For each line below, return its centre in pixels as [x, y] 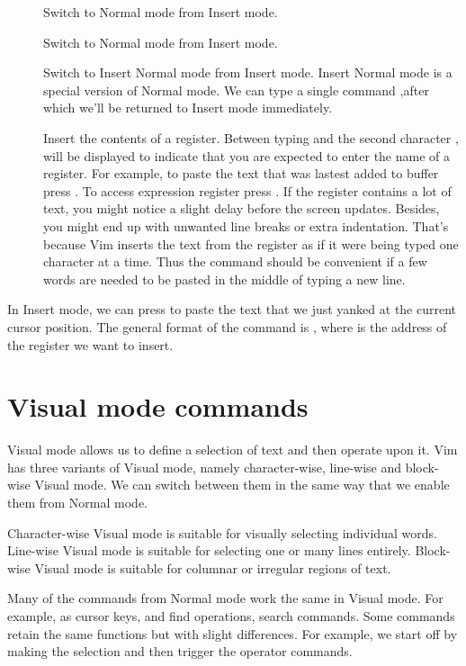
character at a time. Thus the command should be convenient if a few [235, 261]
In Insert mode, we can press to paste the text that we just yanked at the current [232, 309]
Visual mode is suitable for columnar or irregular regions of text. [213, 567]
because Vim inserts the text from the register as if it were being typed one [251, 243]
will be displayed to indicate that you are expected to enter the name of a [247, 155]
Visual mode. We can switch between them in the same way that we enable [242, 485]
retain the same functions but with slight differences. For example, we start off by [233, 633]
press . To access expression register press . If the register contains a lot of [247, 190]
